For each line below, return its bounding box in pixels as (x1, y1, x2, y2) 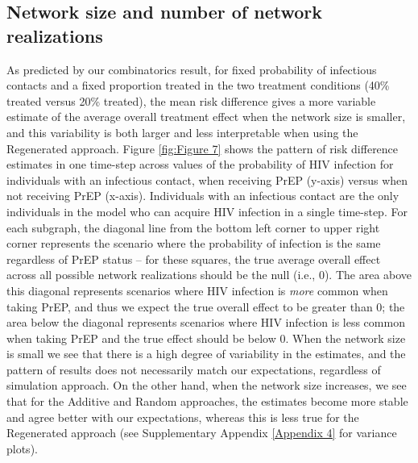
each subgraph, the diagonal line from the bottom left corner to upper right (6, 219, 380, 236)
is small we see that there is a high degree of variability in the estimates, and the (6, 345, 406, 362)
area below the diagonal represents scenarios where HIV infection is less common (6, 314, 405, 331)
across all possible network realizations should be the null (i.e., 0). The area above (6, 266, 412, 283)
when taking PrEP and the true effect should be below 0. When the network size (6, 329, 406, 346)
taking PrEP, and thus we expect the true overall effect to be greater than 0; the (6, 298, 405, 315)
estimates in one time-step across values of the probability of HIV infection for (6, 156, 394, 173)
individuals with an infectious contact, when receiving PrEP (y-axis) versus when (6, 171, 408, 188)
